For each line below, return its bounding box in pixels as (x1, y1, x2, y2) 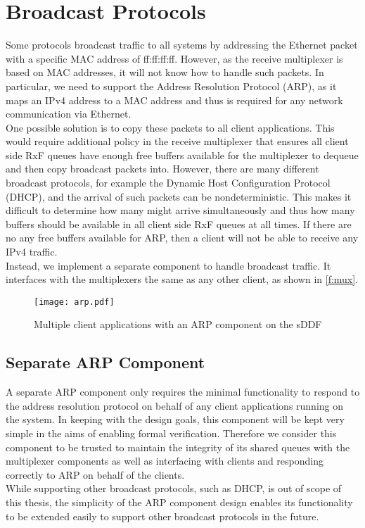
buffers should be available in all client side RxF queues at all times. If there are (6, 216, 352, 231)
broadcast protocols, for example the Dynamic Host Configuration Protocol (6, 175, 331, 190)
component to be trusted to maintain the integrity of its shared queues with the (6, 439, 350, 454)
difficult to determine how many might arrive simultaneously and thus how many (6, 203, 355, 218)
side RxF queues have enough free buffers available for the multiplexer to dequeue (6, 147, 359, 162)
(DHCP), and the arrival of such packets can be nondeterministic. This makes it (6, 189, 352, 203)
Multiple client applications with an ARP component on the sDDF (34, 317, 322, 332)
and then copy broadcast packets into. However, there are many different (6, 161, 319, 176)
